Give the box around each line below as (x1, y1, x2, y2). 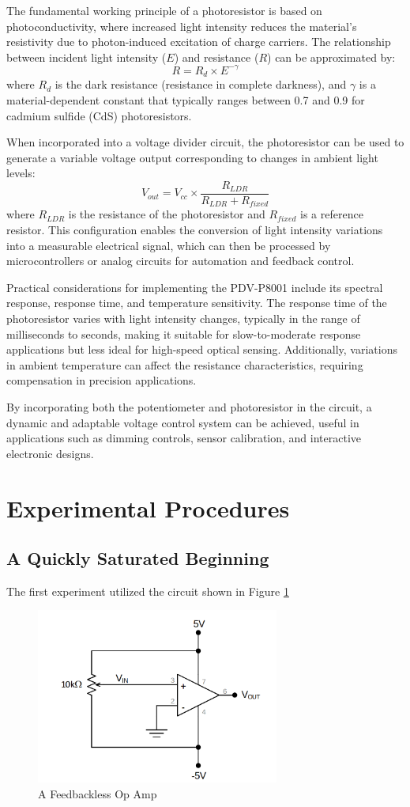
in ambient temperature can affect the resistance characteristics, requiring (6, 356, 363, 373)
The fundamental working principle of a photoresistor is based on (6, 2, 322, 18)
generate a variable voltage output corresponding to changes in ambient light (6, 149, 378, 165)
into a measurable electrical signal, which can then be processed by (6, 237, 331, 253)
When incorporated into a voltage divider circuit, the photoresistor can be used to (6, 134, 404, 150)
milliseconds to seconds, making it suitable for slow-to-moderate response (6, 325, 361, 342)
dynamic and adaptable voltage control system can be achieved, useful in (6, 414, 359, 430)
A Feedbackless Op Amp (38, 785, 157, 801)
